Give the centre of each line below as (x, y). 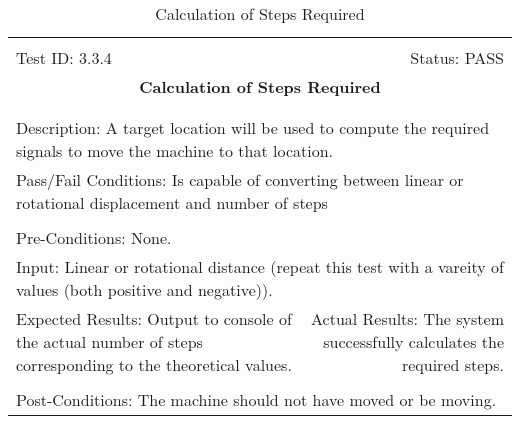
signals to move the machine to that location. (175, 150)
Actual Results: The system (407, 318)
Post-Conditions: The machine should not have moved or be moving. (256, 399)
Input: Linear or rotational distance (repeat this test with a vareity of (260, 266)
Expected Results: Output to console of (154, 318)
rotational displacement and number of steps (172, 202)
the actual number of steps (109, 341)
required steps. (452, 364)
